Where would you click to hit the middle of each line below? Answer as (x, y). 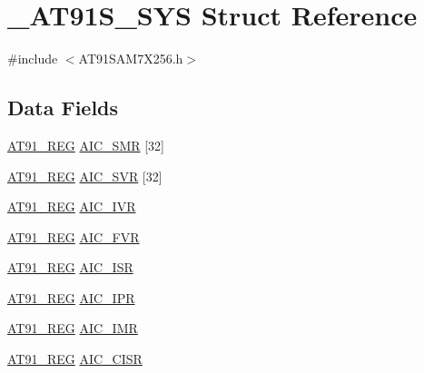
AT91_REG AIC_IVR (72, 206)
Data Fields (63, 108)
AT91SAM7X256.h (131, 59)
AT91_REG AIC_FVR (74, 236)
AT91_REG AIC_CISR (75, 359)
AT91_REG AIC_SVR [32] (85, 176)
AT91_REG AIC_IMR (73, 328)
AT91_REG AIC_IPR (71, 297)
